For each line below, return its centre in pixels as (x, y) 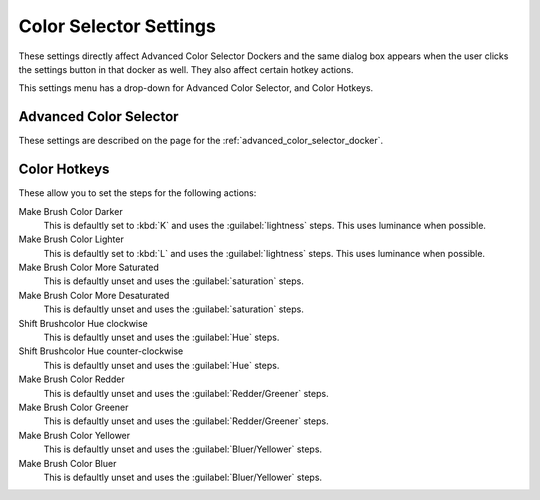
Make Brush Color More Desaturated (94, 295)
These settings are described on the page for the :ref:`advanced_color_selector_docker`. (201, 141)
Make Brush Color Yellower (74, 435)
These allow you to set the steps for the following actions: (137, 193)
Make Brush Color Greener (73, 407)
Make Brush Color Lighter (71, 239)
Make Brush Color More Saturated (89, 267)
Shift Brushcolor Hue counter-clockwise (101, 351)
